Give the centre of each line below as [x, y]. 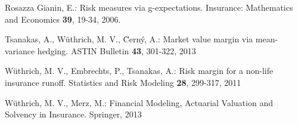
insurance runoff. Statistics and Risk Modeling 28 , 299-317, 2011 [123, 82]
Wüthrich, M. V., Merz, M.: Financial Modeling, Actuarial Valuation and [139, 102]
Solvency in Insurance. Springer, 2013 [73, 114]
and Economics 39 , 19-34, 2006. [63, 19]
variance [20, 50]
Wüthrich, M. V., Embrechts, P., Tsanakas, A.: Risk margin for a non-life [139, 71]
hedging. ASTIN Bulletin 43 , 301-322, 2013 [117, 50]
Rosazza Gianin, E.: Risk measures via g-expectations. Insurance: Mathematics [149, 7]
